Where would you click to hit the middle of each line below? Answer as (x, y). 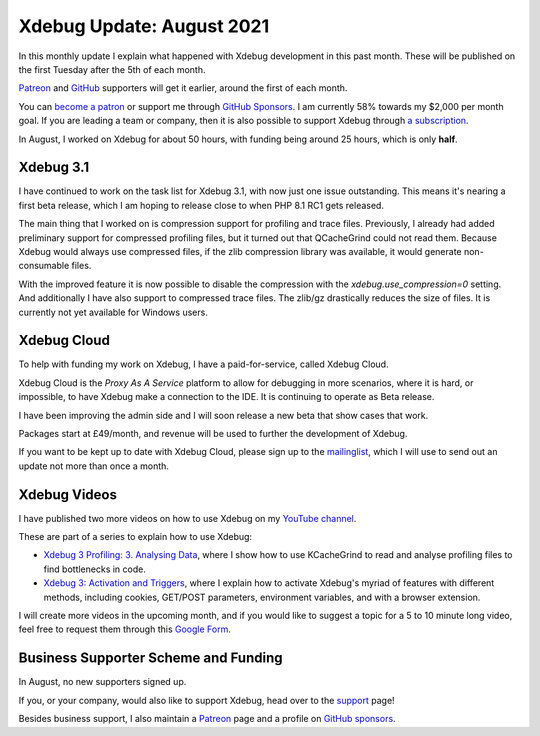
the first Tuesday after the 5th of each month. (112, 69)
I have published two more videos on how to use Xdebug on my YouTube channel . (187, 518)
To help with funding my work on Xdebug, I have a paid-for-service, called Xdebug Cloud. (203, 364)
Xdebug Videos (67, 494)
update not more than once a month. (94, 466)
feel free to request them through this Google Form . (125, 629)
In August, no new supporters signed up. (102, 682)
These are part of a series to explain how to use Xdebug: (135, 537)
